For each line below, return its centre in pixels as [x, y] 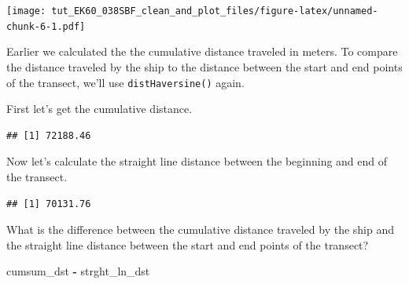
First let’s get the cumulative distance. [99, 109]
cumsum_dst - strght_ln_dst [78, 271]
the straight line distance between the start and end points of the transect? [188, 244]
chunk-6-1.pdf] [46, 26]
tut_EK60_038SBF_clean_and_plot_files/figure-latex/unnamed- [215, 11]
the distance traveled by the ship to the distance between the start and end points [204, 66]
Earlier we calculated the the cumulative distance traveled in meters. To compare [202, 51]
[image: [26, 11]
